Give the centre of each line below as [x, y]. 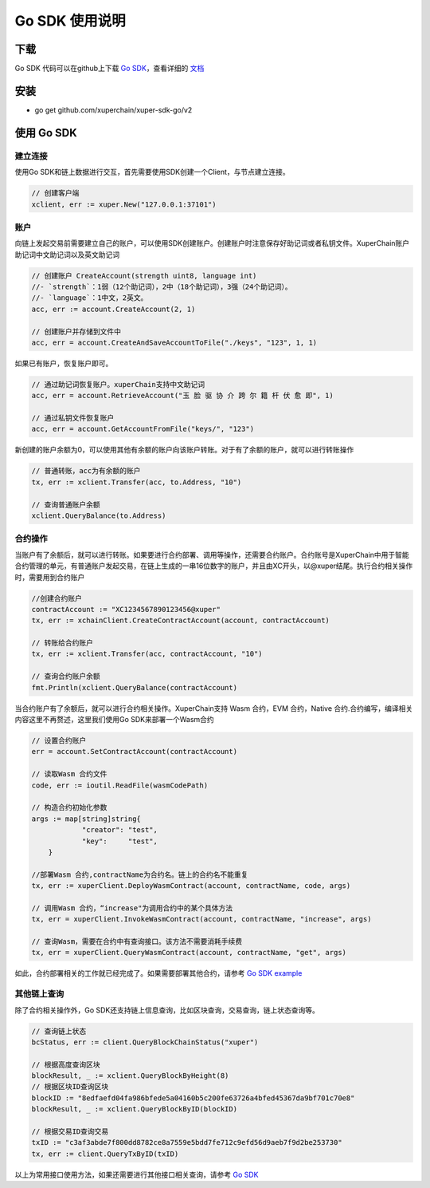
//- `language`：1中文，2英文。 [90, 298]
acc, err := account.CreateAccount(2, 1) [113, 309]
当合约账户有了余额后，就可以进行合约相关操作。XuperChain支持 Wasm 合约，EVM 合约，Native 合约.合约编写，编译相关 [214, 708]
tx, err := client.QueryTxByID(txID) [105, 1154]
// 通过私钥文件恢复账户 [73, 418]
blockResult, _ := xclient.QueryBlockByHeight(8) [130, 1076]
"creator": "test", [120, 830]
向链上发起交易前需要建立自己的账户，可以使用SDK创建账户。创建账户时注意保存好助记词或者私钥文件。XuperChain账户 [212, 243]
